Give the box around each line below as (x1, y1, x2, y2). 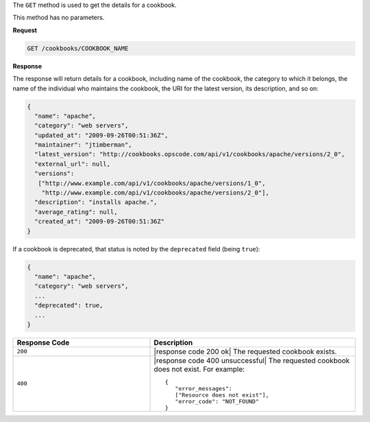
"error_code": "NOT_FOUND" (175, 397, 260, 405)
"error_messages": (175, 384, 232, 392)
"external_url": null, (34, 160, 111, 168)
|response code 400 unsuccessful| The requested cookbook (153, 356, 350, 365)
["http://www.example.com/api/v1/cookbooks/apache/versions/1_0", (38, 179, 266, 187)
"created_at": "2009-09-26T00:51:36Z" (34, 218, 164, 225)
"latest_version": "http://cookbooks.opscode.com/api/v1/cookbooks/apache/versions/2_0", (34, 151, 345, 158)
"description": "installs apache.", (34, 199, 158, 206)
